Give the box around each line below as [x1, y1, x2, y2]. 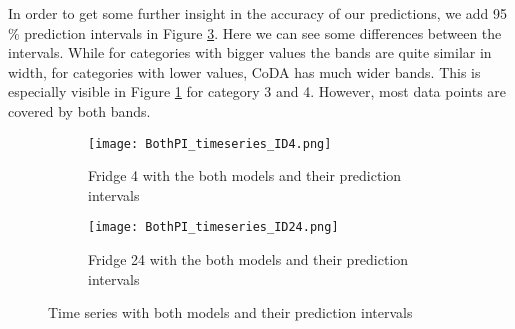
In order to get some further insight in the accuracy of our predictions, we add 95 [8, 3, 508, 23]
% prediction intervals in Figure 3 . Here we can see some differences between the [8, 22, 502, 43]
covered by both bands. [8, 100, 151, 121]
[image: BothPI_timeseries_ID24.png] [88, 220, 339, 235]
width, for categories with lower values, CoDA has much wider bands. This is [8, 61, 481, 82]
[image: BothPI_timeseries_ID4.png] [88, 136, 332, 151]
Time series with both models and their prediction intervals [48, 302, 413, 323]
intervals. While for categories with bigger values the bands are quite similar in [8, 42, 492, 63]
